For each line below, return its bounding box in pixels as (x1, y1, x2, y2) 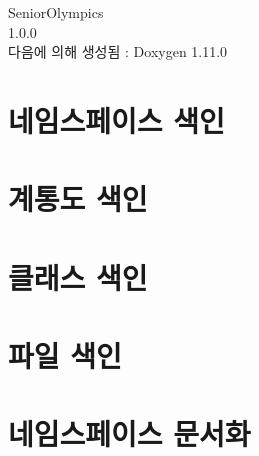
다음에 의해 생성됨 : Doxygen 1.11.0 (8, 41, 228, 62)
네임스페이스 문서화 (8, 413, 251, 454)
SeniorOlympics (8, 2, 104, 22)
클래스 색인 (8, 256, 148, 297)
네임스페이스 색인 (8, 99, 225, 140)
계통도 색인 (8, 178, 148, 219)
